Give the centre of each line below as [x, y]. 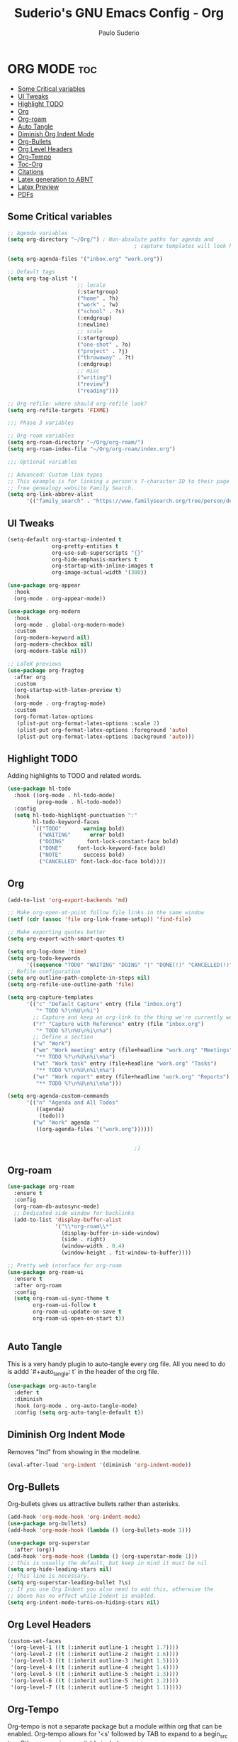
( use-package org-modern [44, 611]
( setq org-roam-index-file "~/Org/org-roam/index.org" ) [91, 449]
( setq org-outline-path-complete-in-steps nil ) [79, 978]
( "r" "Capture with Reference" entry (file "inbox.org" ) [118, 1024]
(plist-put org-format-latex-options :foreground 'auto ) [103, 730]
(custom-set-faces [34, 1641]
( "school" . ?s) [101, 312]
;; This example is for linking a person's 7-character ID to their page [119, 481]
